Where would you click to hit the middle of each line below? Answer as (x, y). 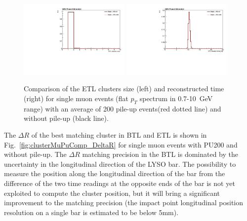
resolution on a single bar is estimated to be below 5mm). (91, 212)
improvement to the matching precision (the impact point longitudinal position (124, 203)
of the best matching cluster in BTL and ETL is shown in (119, 135)
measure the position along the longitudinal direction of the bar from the (115, 173)
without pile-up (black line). (66, 118)
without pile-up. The (35, 154)
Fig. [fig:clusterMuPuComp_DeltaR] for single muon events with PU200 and (121, 144)
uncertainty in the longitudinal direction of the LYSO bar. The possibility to (120, 164)
